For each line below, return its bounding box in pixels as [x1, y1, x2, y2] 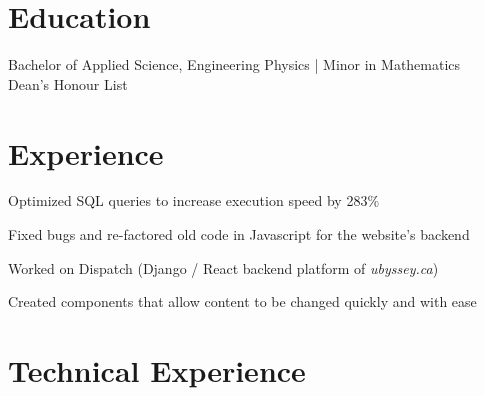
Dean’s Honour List [8, 73, 128, 94]
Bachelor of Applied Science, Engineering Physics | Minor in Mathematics [8, 54, 461, 75]
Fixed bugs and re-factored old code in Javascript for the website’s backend [8, 224, 470, 245]
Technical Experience [8, 350, 306, 390]
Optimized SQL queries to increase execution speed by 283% [8, 190, 380, 211]
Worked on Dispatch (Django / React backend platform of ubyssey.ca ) [8, 257, 439, 278]
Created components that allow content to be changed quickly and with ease [8, 291, 477, 312]
